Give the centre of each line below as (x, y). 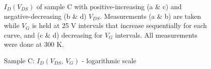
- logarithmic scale (109, 60)
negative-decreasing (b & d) (45, 16)
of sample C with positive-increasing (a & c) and (109, 6)
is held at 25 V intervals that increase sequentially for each (119, 25)
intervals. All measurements (156, 34)
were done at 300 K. (34, 44)
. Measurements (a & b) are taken (150, 16)
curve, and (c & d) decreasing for (53, 34)
